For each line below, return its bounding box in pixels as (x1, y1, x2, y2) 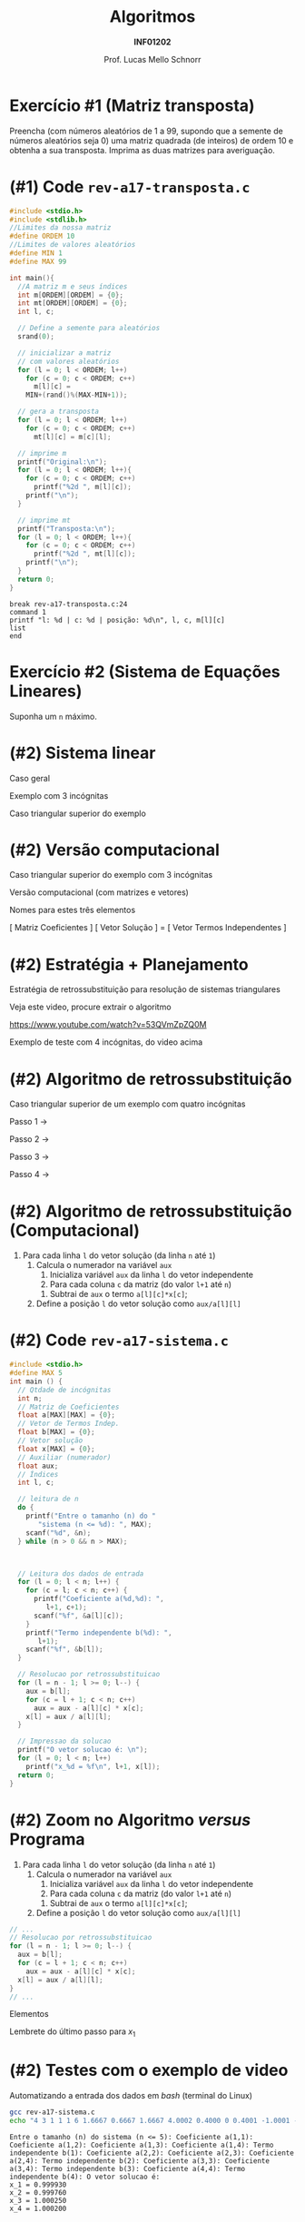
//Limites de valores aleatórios (9, 241, 136, 250)
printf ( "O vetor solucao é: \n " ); (17, 1745, 148, 1755)
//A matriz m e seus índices (17, 281, 128, 291)
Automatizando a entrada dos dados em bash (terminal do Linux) (9, 2090, 252, 2101)
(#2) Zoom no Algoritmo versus (9, 1809, 251, 1830)
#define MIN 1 (9, 249, 64, 258)
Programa (9, 1829, 85, 1849)
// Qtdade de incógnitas (17, 1385, 112, 1394)
